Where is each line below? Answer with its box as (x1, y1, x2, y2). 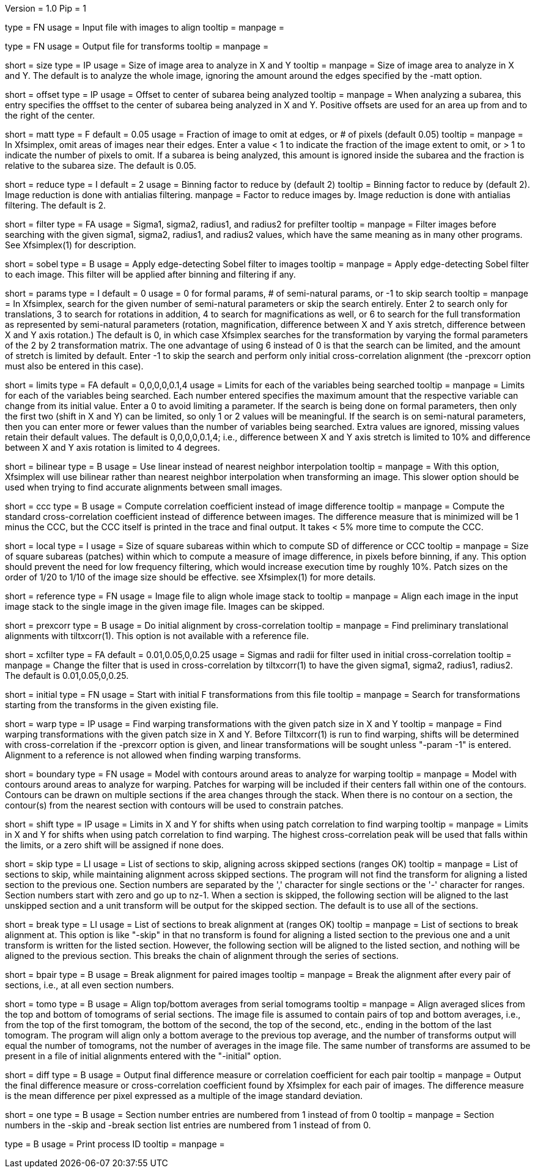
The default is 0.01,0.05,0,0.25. (5, 670, 129, 681)
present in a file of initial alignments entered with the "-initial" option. (5, 1051, 281, 1061)
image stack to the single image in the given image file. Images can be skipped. (5, 601, 325, 612)
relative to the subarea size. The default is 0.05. (5, 160, 196, 171)
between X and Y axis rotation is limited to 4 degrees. (5, 442, 220, 453)
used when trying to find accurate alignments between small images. (5, 482, 282, 492)
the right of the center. (5, 110, 95, 120)
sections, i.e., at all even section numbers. (5, 980, 174, 990)
